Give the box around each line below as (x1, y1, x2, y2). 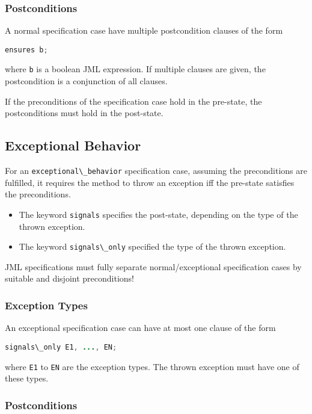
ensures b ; (5, 45, 48, 54)
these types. (5, 372, 49, 385)
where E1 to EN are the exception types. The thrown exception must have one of (5, 360, 299, 372)
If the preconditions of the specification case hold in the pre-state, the (5, 94, 262, 107)
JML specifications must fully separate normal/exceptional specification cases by (5, 260, 302, 273)
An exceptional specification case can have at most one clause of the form (5, 321, 276, 334)
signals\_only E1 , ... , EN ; (5, 342, 117, 351)
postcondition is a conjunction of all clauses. (5, 75, 168, 87)
